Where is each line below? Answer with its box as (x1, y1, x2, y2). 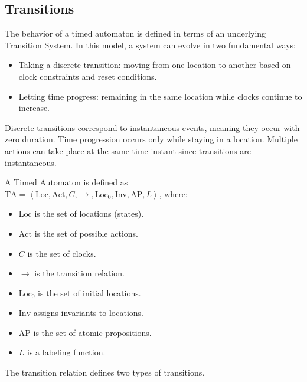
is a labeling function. (27, 346, 106, 358)
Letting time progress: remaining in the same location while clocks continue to (18, 90, 302, 102)
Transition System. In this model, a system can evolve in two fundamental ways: (5, 38, 296, 51)
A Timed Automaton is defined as (5, 176, 128, 188)
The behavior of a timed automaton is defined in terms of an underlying (5, 27, 266, 40)
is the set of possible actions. (34, 227, 138, 239)
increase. (18, 102, 50, 114)
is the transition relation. (34, 267, 125, 279)
